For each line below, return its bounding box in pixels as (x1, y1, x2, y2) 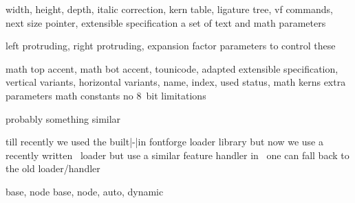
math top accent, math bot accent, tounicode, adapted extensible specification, (6, 61, 338, 75)
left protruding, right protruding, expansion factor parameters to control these (6, 38, 336, 53)
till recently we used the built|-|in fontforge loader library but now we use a (6, 134, 323, 149)
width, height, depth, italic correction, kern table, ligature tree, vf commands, (6, 2, 333, 16)
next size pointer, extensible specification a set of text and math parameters (6, 15, 326, 29)
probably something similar (6, 111, 121, 126)
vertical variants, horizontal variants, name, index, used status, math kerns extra (6, 75, 346, 89)
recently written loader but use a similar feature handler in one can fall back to (6, 147, 349, 162)
